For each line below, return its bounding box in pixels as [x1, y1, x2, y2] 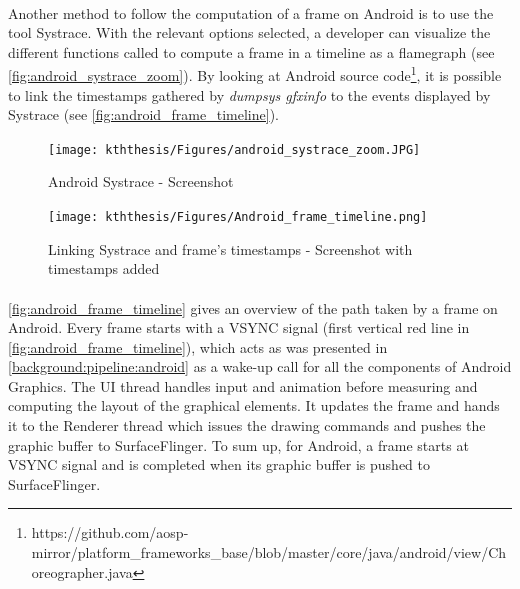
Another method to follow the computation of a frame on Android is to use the [8, 2, 494, 23]
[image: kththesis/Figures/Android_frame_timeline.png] [48, 210, 428, 225]
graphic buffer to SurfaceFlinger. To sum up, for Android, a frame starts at [8, 434, 469, 455]
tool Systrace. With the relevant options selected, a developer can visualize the [8, 22, 491, 43]
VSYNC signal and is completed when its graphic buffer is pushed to [8, 454, 431, 475]
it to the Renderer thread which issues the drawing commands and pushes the [8, 415, 486, 436]
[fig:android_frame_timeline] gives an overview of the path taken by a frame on [8, 297, 498, 318]
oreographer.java [31, 561, 133, 582]
